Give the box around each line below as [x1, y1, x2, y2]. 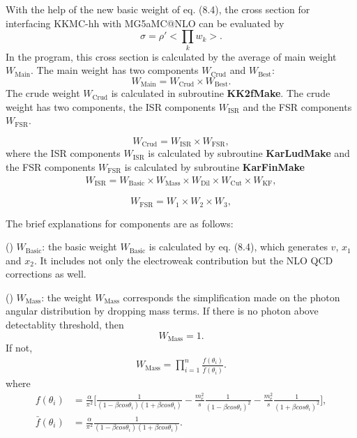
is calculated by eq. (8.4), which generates [149, 239, 328, 254]
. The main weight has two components [31, 63, 199, 77]
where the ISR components [6, 146, 121, 160]
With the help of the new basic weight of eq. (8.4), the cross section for [6, 2, 310, 16]
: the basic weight [42, 239, 117, 254]
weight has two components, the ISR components [6, 99, 215, 114]
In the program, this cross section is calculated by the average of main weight [6, 49, 337, 63]
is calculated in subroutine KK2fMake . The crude [111, 86, 331, 100]
